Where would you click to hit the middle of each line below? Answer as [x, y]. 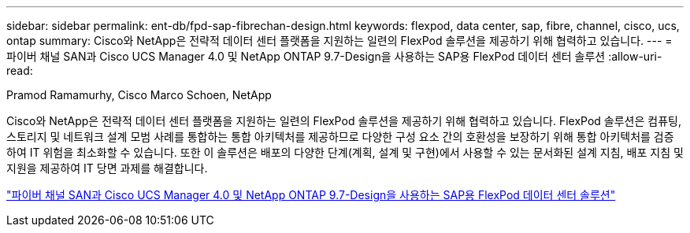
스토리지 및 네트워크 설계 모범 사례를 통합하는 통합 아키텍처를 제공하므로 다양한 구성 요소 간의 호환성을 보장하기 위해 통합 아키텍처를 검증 [340, 137]
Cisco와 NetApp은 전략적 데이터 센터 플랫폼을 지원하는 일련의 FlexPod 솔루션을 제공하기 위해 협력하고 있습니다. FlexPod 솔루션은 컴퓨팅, [344, 121]
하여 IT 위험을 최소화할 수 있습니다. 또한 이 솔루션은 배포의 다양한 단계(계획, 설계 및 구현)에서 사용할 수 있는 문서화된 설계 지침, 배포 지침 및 [345, 152]
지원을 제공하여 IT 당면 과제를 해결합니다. [107, 168]
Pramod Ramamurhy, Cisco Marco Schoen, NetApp [139, 95]
